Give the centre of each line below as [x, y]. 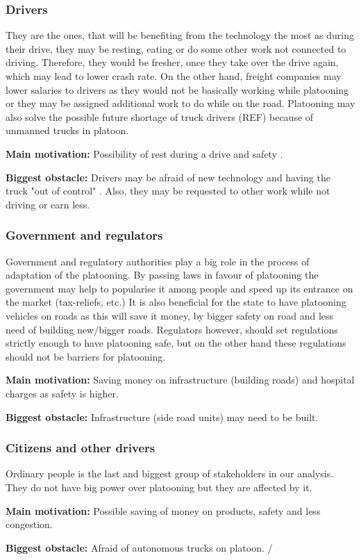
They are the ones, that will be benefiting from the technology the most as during [180, 35]
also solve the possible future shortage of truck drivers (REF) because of [160, 116]
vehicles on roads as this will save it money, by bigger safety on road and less [170, 315]
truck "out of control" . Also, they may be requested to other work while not [168, 191]
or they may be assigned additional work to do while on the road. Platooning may [180, 103]
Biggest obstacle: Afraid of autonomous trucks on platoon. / [139, 547]
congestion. [29, 524]
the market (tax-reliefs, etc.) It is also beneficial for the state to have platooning [176, 302]
